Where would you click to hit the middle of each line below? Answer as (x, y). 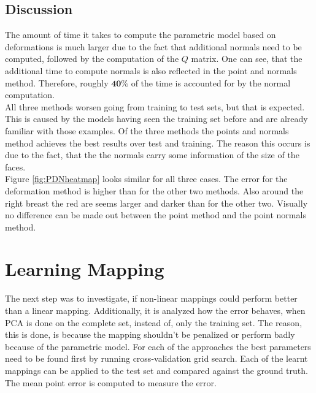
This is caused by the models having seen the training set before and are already (156, 119)
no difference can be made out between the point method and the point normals (156, 215)
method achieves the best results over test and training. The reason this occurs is (158, 143)
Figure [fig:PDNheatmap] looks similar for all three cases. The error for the (146, 179)
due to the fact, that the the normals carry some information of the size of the (152, 155)
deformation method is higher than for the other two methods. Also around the (154, 190)
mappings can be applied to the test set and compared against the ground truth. (156, 370)
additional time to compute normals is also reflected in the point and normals (151, 70)
